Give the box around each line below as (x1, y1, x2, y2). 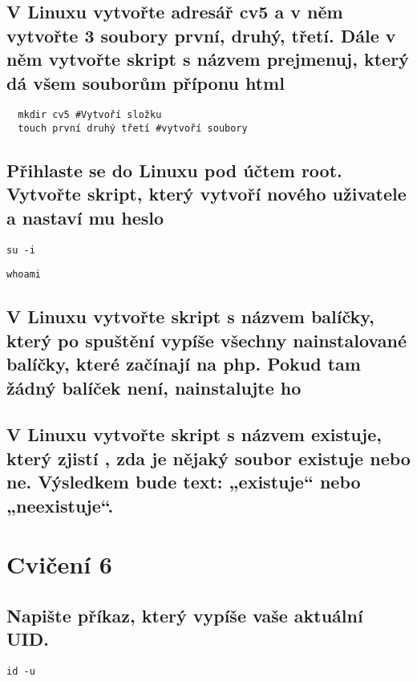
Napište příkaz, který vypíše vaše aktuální (6, 602, 363, 627)
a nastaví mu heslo (6, 205, 164, 229)
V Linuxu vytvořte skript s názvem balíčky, (6, 304, 374, 329)
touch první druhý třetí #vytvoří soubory (18, 123, 248, 135)
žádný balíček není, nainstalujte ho (6, 375, 302, 399)
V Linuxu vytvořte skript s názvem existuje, (6, 422, 382, 447)
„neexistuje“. (6, 493, 114, 517)
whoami (6, 269, 41, 281)
